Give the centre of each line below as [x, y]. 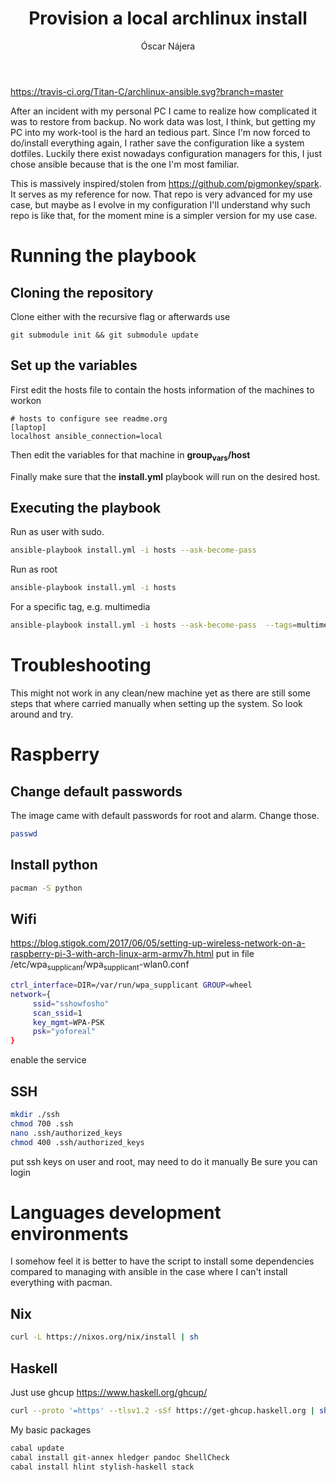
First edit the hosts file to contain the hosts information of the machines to [162, 389]
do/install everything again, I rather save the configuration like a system [157, 143]
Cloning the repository [82, 292]
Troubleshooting [81, 665]
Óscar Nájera [168, 46]
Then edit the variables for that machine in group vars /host [130, 455]
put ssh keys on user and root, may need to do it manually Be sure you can [164, 1161]
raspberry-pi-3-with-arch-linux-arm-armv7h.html [112, 954]
